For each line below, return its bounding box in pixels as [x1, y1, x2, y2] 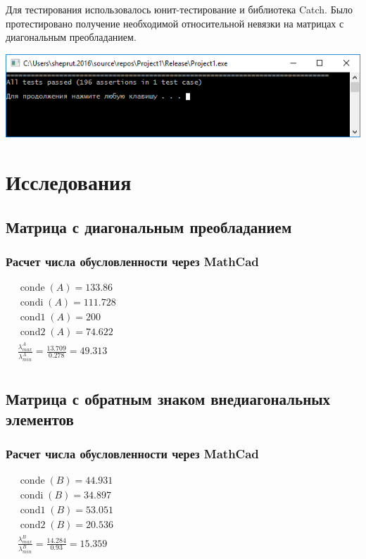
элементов [6, 408, 74, 429]
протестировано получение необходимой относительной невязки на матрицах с [6, 15, 344, 30]
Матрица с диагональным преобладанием [6, 215, 292, 237]
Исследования [6, 168, 132, 196]
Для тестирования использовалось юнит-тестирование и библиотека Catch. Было [6, 2, 353, 16]
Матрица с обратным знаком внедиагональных [6, 387, 331, 409]
